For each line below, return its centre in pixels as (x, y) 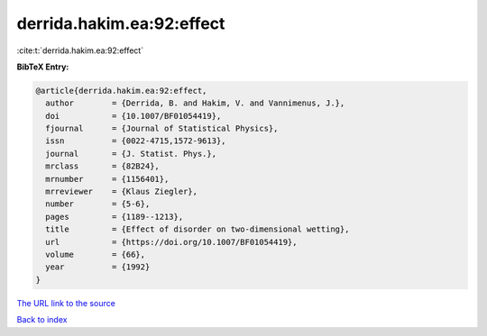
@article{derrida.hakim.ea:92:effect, (121, 91)
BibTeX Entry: (43, 67)
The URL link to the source (66, 303)
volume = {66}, (96, 254)
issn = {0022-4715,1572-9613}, (136, 141)
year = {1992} (98, 267)
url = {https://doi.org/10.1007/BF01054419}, (171, 242)
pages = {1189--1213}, (115, 217)
